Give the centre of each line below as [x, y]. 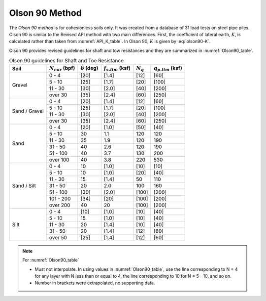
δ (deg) [89, 68]
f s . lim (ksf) [117, 69]
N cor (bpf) [62, 69]
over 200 [60, 205]
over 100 [59, 160]
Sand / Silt [24, 185]
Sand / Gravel [28, 111]
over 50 [58, 237]
